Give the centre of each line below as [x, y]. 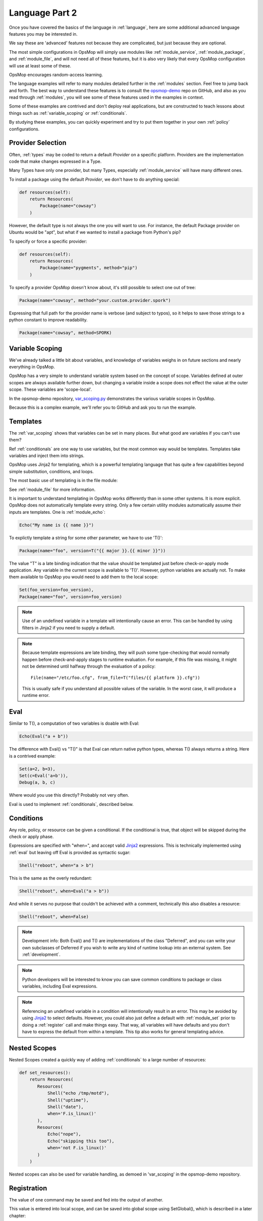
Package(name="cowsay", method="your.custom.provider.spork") [95, 300]
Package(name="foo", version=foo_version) [71, 597]
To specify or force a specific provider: [48, 241]
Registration [28, 1188]
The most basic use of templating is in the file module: [63, 481]
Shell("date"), [66, 1107]
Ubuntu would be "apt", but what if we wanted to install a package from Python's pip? [95, 232]
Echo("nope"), [64, 1134]
